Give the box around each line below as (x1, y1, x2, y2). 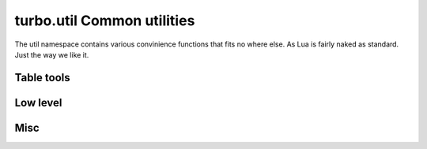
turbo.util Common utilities (14, 12, 195, 29)
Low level (14, 95, 62, 110)
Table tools (14, 71, 70, 84)
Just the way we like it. (14, 50, 89, 59)
